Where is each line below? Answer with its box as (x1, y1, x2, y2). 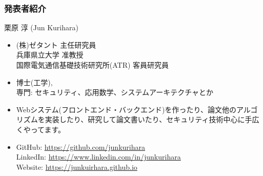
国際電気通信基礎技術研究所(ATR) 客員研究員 (16, 60, 169, 70)
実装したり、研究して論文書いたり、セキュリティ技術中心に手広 (45, 114, 259, 125)
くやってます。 (16, 124, 65, 134)
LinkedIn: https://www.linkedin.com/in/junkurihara (16, 151, 181, 162)
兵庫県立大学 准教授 (16, 49, 84, 60)
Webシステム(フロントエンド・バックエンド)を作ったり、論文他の (16, 104, 236, 114)
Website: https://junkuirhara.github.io (16, 161, 137, 172)
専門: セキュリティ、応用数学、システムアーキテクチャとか (16, 87, 214, 97)
